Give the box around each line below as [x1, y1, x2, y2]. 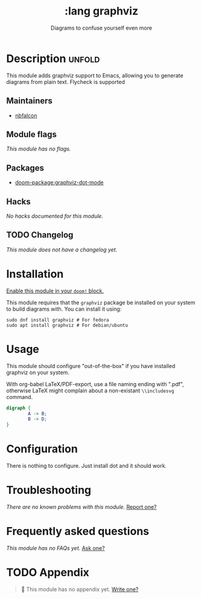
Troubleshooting [6, 484, 92, 497]
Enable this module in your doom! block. [6, 287, 104, 294]
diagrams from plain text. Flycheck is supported [6, 78, 126, 85]
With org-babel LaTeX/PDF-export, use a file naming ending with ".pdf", [6, 380, 184, 387]
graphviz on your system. [6, 369, 69, 376]
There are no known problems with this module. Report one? [6, 503, 157, 510]
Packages [6, 163, 44, 173]
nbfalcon [14, 112, 37, 119]
